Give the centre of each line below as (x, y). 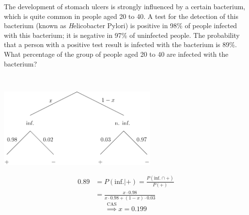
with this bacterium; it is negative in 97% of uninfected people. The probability (122, 35)
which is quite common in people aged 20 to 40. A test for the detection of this (121, 16)
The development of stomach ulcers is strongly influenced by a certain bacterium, (125, 6)
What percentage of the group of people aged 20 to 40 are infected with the (116, 54)
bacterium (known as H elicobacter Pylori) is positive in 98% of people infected (121, 25)
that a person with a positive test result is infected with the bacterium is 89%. (120, 44)
